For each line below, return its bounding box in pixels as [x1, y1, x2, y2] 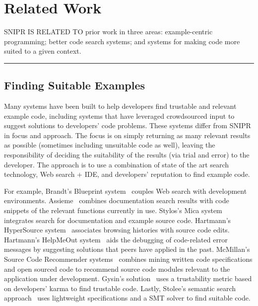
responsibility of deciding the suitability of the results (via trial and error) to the [4, 150, 250, 160]
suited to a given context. [4, 46, 81, 56]
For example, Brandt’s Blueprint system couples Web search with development [4, 185, 247, 196]
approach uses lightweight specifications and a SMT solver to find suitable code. [4, 293, 251, 303]
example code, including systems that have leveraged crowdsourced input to [4, 110, 235, 121]
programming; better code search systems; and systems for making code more [4, 36, 240, 46]
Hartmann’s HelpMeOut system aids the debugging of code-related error [4, 234, 228, 244]
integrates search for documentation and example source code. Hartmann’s [4, 215, 231, 225]
